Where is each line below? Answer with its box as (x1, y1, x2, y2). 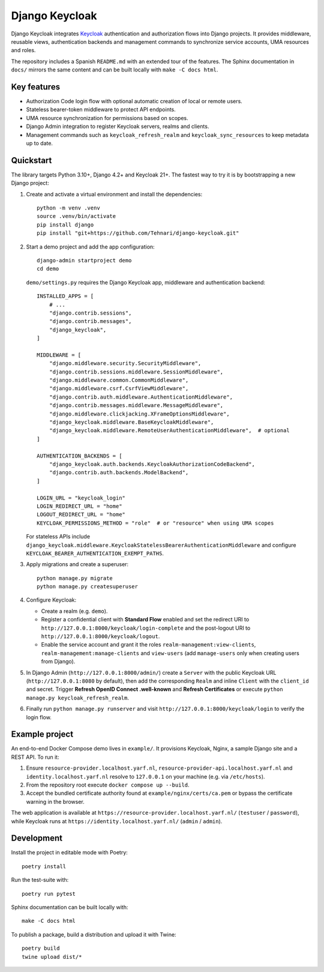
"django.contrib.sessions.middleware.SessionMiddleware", (49, 368, 224, 375)
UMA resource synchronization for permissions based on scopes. (26, 114, 188, 121)
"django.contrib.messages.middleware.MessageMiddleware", (49, 402, 224, 409)
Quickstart (11, 155, 52, 165)
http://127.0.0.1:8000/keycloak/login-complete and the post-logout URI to (41, 624, 251, 632)
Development (11, 833, 63, 844)
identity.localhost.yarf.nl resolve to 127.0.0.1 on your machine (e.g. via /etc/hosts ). (26, 773, 265, 780)
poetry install (22, 863, 67, 870)
